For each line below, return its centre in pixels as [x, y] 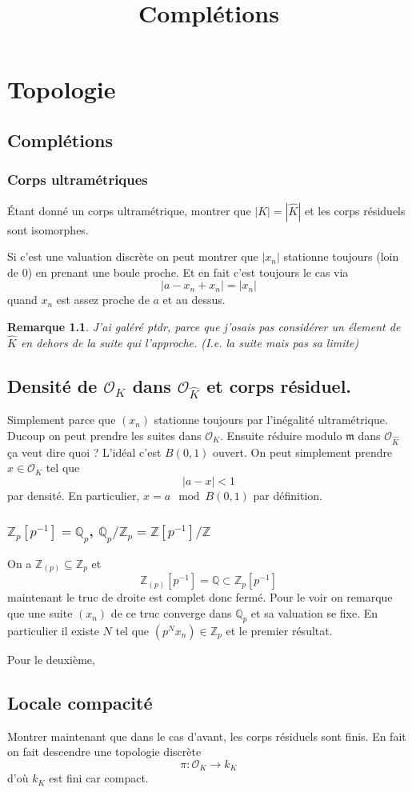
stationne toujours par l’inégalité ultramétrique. [271, 420]
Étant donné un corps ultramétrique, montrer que [129, 210]
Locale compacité [80, 702]
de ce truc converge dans [171, 613]
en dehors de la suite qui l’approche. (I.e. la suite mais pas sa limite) [190, 342]
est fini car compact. [99, 778]
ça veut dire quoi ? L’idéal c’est [84, 452]
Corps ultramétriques [78, 180]
